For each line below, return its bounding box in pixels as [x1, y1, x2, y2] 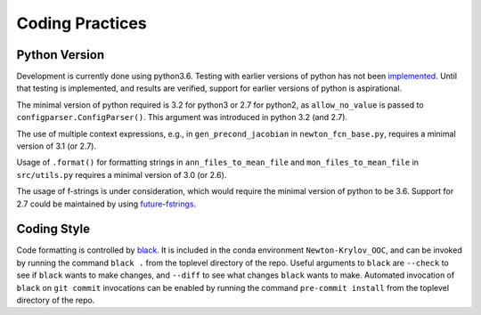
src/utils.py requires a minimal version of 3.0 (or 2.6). [16, 169, 227, 180]
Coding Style [16, 222, 91, 237]
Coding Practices [16, 13, 147, 33]
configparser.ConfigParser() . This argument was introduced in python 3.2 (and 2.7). [16, 112, 347, 123]
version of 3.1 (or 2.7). [16, 141, 97, 151]
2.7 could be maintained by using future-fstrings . [16, 198, 196, 209]
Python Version [16, 47, 105, 62]
